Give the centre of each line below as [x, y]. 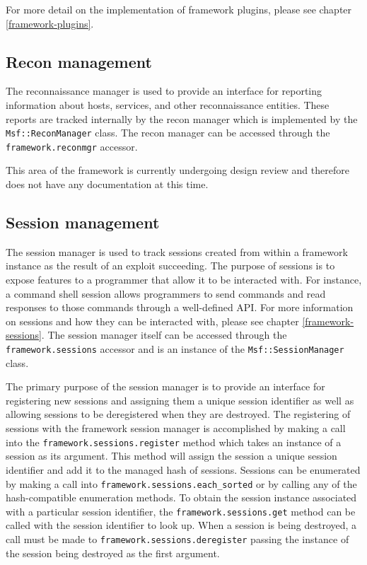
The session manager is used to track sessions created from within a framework [177, 251]
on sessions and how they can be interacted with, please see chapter [152, 321]
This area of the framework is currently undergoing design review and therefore [177, 170]
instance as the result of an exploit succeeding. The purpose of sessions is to [170, 266]
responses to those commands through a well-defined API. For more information [180, 307]
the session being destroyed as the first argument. [113, 553]
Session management [83, 222]
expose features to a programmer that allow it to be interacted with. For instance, [184, 280]
